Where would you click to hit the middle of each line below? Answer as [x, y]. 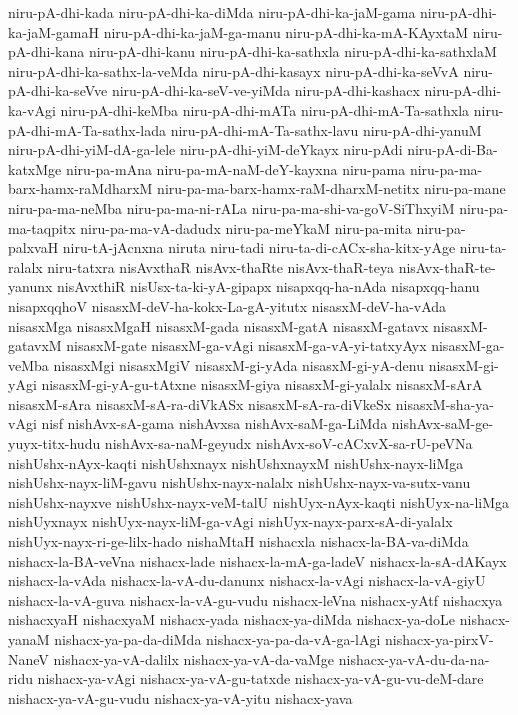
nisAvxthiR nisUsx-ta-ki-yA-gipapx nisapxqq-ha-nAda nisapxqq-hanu [268, 286]
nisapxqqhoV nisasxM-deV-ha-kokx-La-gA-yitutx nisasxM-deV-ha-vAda [227, 305]
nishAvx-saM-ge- [442, 423]
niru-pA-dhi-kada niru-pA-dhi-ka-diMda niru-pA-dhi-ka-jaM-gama [212, 12]
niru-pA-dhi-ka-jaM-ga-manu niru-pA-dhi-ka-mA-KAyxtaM [286, 31]
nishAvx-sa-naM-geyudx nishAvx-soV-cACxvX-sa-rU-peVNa [288, 443]
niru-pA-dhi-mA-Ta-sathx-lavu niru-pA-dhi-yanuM [326, 129]
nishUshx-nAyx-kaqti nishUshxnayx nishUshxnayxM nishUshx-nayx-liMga [236, 462]
